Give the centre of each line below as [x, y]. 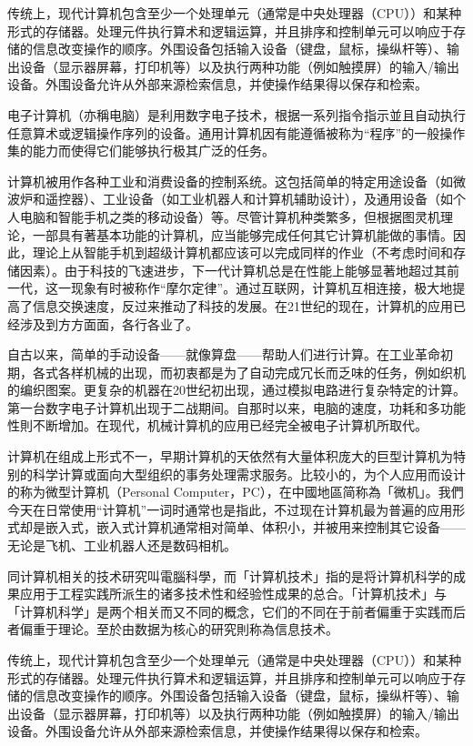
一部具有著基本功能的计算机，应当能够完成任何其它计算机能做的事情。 [242, 234]
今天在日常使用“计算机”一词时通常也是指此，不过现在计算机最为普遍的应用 [230, 509]
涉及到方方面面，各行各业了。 [109, 323]
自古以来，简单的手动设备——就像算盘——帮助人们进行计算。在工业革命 [224, 354]
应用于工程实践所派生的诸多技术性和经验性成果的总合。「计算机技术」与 [233, 594]
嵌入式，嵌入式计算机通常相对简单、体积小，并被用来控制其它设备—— [255, 527]
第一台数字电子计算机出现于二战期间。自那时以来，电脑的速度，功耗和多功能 [236, 407]
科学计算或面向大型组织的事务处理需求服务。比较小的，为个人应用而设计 [249, 474]
